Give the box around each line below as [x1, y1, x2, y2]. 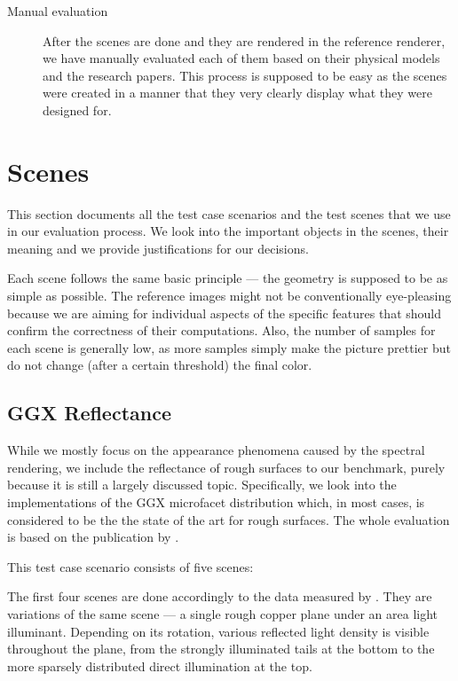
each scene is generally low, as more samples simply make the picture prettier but [7, 338, 451, 356]
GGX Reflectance [7, 399, 172, 427]
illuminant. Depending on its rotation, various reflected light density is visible [7, 622, 430, 640]
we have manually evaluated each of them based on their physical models [43, 49, 440, 67]
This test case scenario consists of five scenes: [7, 557, 254, 575]
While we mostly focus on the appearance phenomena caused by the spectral [7, 441, 425, 459]
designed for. [43, 100, 112, 119]
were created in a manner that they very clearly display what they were [43, 83, 432, 102]
